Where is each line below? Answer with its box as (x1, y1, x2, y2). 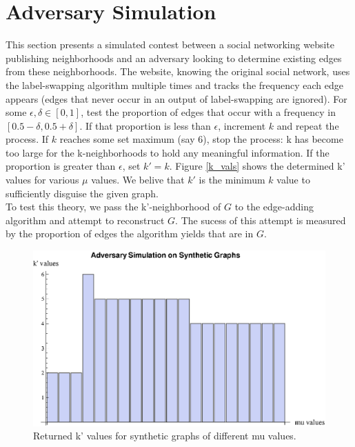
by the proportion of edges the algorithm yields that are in (6, 226, 254, 241)
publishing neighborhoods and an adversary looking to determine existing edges (6, 50, 342, 65)
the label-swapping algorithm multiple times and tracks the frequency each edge (6, 77, 343, 92)
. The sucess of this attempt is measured (175, 212, 346, 227)
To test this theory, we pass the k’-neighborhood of (6, 199, 221, 214)
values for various (6, 172, 79, 187)
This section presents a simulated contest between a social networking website (6, 37, 334, 52)
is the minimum (199, 172, 265, 187)
